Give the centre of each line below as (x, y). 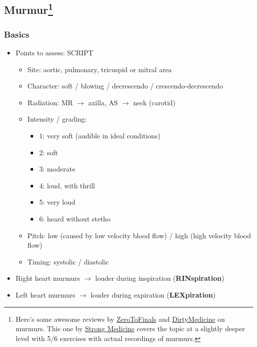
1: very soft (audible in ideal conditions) (100, 135)
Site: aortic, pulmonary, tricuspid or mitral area (100, 69)
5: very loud (57, 202)
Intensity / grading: (57, 119)
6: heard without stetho (75, 218)
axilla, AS (103, 102)
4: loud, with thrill (67, 185)
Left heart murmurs (45, 294)
